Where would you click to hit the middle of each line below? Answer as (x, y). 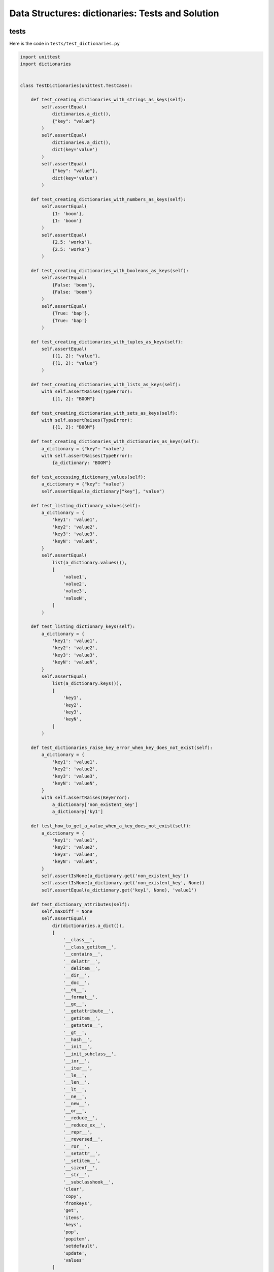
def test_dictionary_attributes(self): (80, 904)
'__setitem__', (82, 1161)
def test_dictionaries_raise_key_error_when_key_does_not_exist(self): (122, 747)
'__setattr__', (82, 1153)
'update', (75, 1253)
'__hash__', (78, 1039)
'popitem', (76, 1239)
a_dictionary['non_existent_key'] (95, 805)
